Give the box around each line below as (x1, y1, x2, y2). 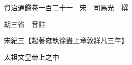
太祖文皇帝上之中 (3, 51, 59, 62)
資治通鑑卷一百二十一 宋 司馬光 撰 (3, 2, 128, 12)
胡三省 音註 (3, 19, 45, 29)
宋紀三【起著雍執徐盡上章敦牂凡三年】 (3, 35, 128, 45)
